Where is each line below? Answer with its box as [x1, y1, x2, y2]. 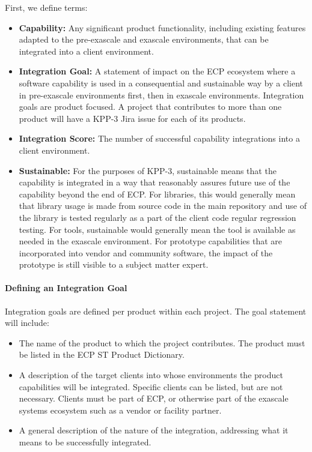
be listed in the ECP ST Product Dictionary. [19, 348, 185, 361]
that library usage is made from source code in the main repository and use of [19, 199, 307, 212]
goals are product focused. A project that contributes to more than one [19, 100, 282, 113]
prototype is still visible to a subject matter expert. [19, 258, 209, 271]
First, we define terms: [5, 1, 88, 13]
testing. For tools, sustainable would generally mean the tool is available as [19, 223, 296, 235]
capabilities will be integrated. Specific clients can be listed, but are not [19, 380, 283, 393]
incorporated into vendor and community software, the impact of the [19, 246, 273, 259]
